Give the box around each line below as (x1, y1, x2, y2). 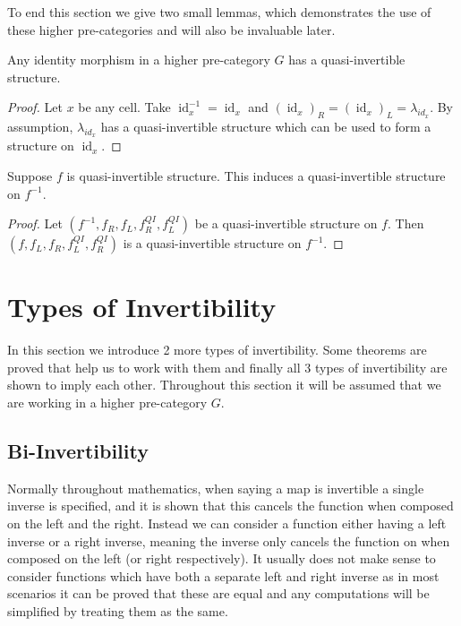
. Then (387, 214, 424, 233)
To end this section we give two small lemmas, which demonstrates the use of (7, 3, 431, 21)
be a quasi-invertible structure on (194, 214, 378, 233)
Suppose (7, 166, 53, 184)
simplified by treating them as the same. (7, 602, 228, 621)
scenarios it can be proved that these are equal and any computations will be (7, 584, 430, 603)
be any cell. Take (78, 98, 171, 116)
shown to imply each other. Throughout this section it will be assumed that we (7, 375, 441, 394)
